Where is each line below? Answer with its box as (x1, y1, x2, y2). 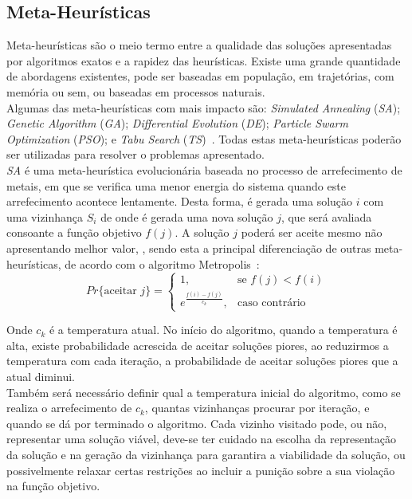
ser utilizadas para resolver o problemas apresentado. (6, 146, 265, 163)
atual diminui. (6, 368, 75, 385)
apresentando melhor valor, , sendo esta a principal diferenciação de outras (6, 239, 371, 256)
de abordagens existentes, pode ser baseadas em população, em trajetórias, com (6, 68, 394, 84)
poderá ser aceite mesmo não (241, 224, 383, 241)
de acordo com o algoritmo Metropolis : (65, 255, 260, 272)
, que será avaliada (281, 208, 372, 225)
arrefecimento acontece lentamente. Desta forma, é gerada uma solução (6, 193, 353, 210)
